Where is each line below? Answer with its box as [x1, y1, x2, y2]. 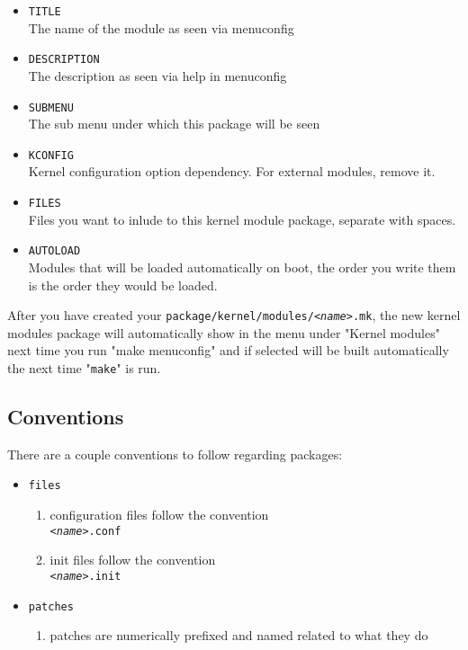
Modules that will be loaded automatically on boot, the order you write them [28, 257, 456, 276]
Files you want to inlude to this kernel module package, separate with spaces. [28, 209, 456, 228]
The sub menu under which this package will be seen [28, 114, 320, 133]
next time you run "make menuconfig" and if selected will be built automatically [7, 341, 449, 360]
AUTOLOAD [28, 245, 81, 258]
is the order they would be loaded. [28, 275, 218, 294]
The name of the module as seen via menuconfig [28, 18, 294, 37]
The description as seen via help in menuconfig [28, 66, 287, 85]
